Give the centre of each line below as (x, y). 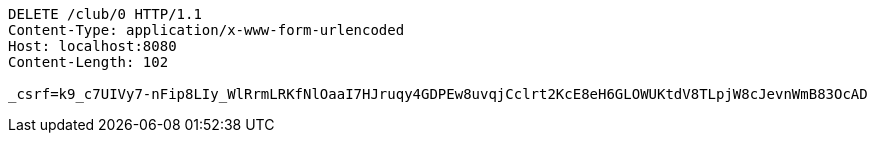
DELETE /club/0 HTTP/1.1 (105, 14)
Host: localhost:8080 (92, 46)
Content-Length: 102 (88, 62)
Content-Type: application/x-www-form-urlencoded (206, 30)
